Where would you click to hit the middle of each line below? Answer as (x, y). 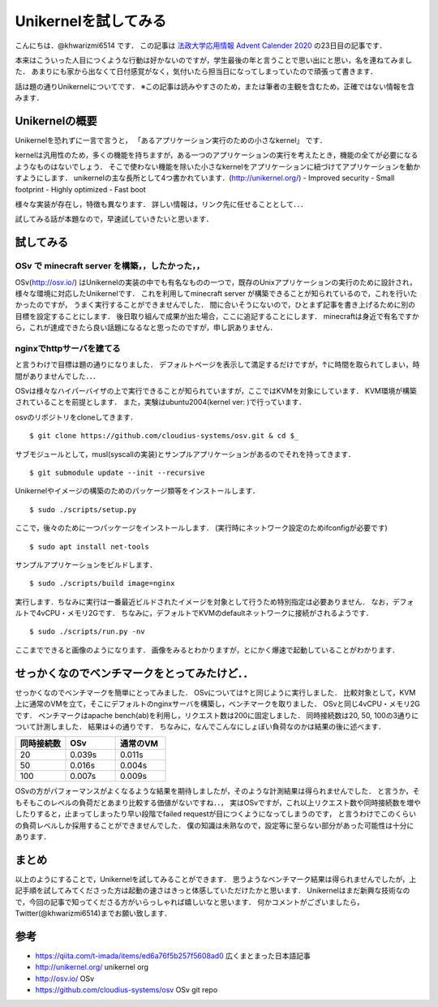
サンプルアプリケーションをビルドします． (86, 565)
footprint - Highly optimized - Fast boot (80, 189)
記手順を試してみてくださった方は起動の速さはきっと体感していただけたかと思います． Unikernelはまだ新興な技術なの (213, 891)
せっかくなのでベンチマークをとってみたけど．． (134, 673)
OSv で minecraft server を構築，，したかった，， (110, 266)
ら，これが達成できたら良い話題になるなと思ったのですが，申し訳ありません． (146, 328)
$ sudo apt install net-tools (90, 547)
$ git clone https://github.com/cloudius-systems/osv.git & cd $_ (164, 436)
